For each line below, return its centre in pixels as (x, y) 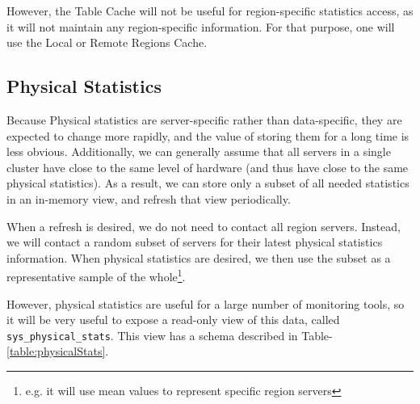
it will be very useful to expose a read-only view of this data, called (173, 320)
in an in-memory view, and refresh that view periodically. (149, 198)
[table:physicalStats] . (58, 351)
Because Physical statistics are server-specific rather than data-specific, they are (204, 119)
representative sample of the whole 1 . (96, 275)
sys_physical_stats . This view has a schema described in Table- (170, 335)
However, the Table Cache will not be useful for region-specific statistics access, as (210, 11)
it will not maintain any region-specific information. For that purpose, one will (201, 26)
